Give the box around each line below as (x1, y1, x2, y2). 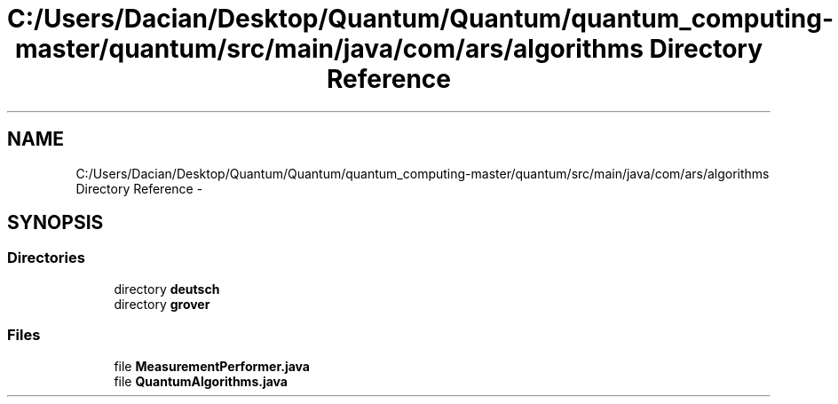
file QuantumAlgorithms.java (114, 373, 288, 389)
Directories (7, 249, 85, 267)
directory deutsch (114, 281, 220, 297)
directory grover (114, 296, 210, 312)
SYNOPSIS (7, 211, 104, 234)
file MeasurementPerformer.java (114, 358, 310, 374)
